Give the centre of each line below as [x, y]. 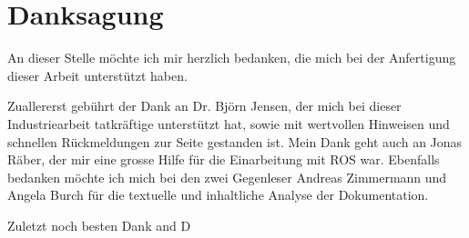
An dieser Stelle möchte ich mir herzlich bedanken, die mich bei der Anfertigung [232, 58]
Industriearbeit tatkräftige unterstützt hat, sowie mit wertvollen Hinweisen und [229, 123]
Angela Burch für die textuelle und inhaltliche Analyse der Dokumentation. [218, 195]
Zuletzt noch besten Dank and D [99, 225]
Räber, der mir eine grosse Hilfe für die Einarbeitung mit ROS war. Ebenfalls [224, 159]
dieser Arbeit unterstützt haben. [97, 75]
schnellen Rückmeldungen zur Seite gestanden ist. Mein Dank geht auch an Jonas [235, 141]
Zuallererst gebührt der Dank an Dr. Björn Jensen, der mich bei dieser [204, 106]
